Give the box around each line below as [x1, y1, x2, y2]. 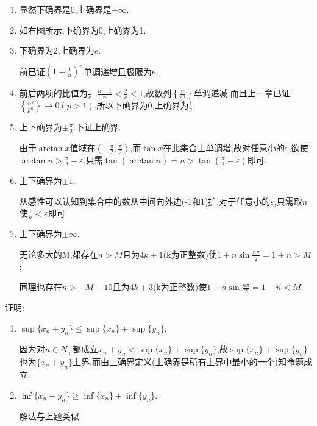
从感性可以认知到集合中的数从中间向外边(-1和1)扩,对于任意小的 [19, 194, 271, 207]
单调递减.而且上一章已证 [193, 87, 290, 99]
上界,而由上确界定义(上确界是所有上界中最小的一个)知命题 [73, 355, 304, 368]
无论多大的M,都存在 [19, 247, 98, 260]
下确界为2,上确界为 [19, 44, 94, 57]
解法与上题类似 [19, 410, 79, 422]
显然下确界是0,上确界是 [19, 3, 112, 15]
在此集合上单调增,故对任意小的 [163, 141, 285, 154]
